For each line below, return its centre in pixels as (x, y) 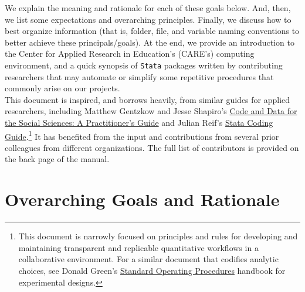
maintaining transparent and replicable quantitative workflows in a (138, 247)
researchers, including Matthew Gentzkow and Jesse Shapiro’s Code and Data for (151, 111)
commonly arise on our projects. (62, 88)
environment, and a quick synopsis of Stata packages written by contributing (144, 65)
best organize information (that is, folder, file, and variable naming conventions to (152, 31)
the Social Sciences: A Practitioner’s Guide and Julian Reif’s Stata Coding (139, 122)
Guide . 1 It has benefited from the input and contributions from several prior (142, 135)
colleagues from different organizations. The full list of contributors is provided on (152, 147)
